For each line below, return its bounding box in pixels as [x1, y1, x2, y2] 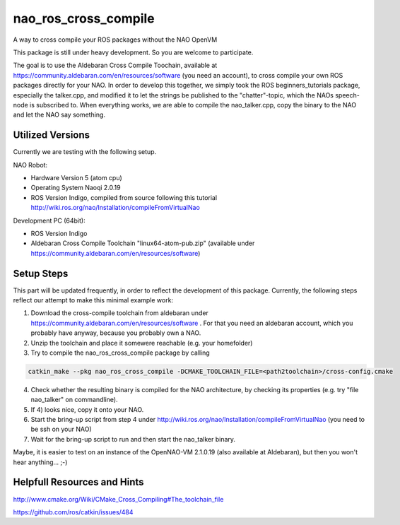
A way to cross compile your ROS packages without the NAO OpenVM [13, 35, 218, 44]
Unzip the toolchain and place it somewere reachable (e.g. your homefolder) [30, 338, 253, 347]
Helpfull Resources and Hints [13, 476, 144, 488]
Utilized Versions [13, 129, 90, 141]
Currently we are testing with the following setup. [13, 148, 157, 156]
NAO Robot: [13, 160, 48, 169]
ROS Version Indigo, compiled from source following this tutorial [30, 193, 218, 201]
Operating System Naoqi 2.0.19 [30, 184, 121, 192]
